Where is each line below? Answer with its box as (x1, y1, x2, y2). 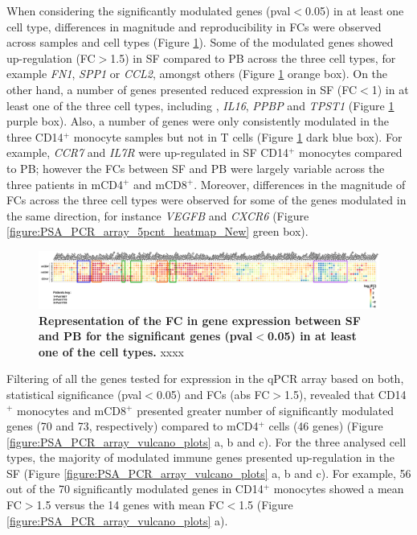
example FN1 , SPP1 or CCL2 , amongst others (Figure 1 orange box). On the (6, 65, 388, 82)
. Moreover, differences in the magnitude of (194, 175, 406, 192)
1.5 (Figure (239, 496, 293, 513)
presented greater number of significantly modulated (137, 401, 395, 418)
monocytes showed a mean (273, 480, 404, 497)
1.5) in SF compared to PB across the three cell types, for (110, 49, 396, 66)
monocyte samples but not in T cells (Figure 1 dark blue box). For (73, 128, 403, 145)
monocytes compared (299, 144, 403, 161)
